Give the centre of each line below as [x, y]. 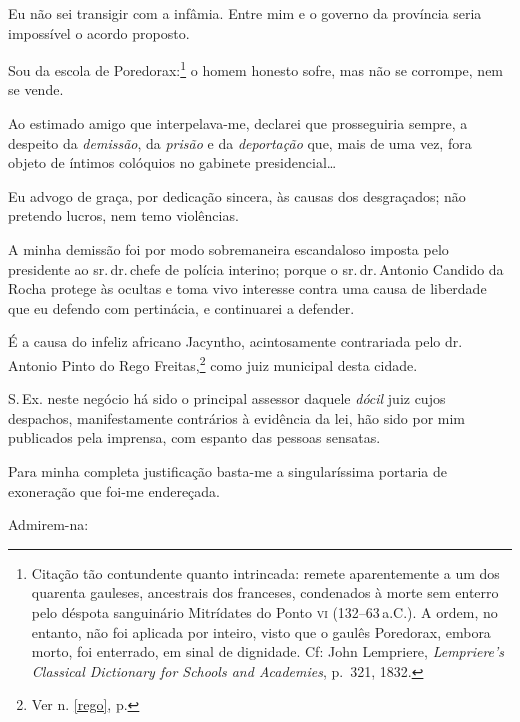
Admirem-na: [48, 524]
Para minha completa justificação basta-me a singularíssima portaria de [228, 471]
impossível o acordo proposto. [99, 32]
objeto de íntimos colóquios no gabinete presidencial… [172, 162]
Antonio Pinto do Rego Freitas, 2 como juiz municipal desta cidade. [213, 363]
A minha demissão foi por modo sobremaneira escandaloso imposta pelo [228, 249]
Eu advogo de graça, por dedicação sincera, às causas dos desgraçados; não [237, 195]
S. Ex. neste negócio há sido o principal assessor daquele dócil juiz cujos [227, 398]
